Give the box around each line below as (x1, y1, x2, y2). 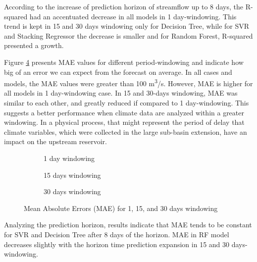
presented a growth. (4, 40, 64, 51)
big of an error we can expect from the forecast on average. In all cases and (4, 66, 232, 77)
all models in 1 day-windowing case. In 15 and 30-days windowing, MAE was (4, 88, 238, 98)
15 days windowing (44, 169, 101, 180)
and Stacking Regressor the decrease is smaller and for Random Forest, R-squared (4, 30, 253, 41)
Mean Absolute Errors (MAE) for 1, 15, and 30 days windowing (24, 203, 218, 213)
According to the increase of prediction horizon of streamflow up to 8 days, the (4, 1, 244, 11)
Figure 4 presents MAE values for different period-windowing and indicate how (4, 56, 244, 67)
